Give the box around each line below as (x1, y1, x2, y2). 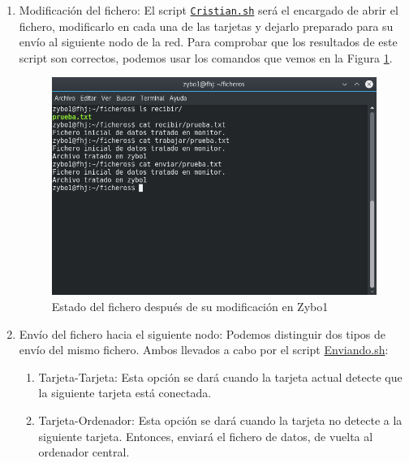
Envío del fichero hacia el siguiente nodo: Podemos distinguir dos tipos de (19, 325, 386, 342)
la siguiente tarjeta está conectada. (38, 384, 212, 401)
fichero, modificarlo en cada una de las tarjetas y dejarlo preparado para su (19, 17, 394, 34)
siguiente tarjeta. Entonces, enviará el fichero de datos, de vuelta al (38, 427, 373, 444)
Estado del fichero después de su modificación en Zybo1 (51, 298, 329, 315)
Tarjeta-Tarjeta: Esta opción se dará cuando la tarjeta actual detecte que (38, 368, 403, 385)
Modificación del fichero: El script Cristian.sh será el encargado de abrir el (19, 2, 398, 18)
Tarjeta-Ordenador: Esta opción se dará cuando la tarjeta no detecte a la (38, 412, 403, 429)
